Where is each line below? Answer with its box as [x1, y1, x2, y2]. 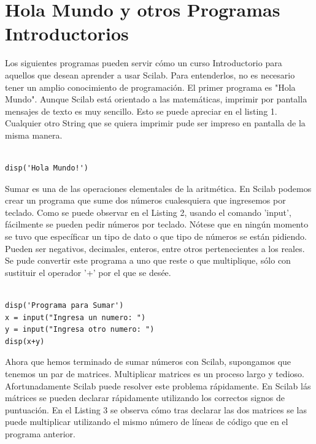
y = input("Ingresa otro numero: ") [5, 325, 155, 334]
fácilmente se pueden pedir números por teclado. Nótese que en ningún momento [5, 218, 309, 231]
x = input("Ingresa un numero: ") [5, 313, 146, 322]
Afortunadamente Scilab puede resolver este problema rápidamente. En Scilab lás [5, 379, 311, 392]
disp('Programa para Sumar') [5, 301, 124, 310]
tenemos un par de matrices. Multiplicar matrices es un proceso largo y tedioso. [5, 367, 304, 380]
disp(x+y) [5, 337, 45, 346]
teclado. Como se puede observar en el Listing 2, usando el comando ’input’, [5, 205, 291, 218]
